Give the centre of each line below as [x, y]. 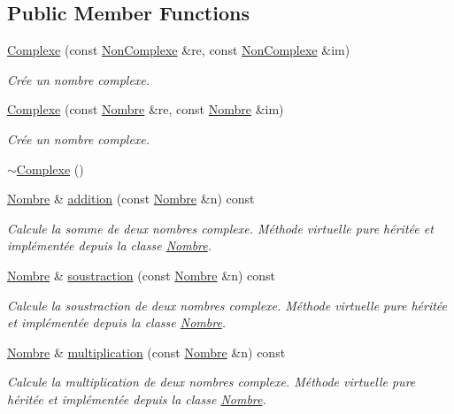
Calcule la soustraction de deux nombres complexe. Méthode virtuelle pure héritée [227, 305]
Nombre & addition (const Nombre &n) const [131, 199]
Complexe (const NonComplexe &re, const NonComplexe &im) [179, 50]
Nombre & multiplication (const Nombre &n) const [146, 352]
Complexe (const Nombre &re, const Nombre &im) [146, 109]
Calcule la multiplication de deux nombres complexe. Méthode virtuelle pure [212, 382]
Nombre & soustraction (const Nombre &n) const [141, 275]
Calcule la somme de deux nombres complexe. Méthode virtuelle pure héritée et [220, 228]
